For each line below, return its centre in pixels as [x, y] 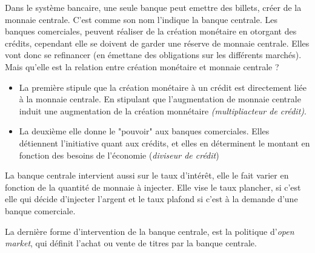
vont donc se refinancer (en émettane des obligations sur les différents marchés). [153, 55]
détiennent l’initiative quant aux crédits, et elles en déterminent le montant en [164, 143]
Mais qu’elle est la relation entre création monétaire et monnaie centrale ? [142, 66]
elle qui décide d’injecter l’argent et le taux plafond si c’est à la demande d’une [151, 199]
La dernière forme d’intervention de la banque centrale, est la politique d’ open [150, 231]
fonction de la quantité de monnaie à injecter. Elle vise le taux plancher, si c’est [153, 187]
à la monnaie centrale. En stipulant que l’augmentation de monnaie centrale [160, 99]
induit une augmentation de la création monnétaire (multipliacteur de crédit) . [163, 110]
